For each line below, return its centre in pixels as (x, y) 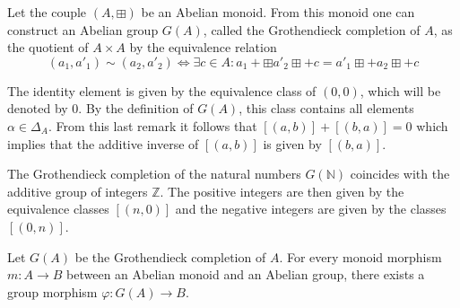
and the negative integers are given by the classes (311, 209)
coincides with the (400, 174)
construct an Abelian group (83, 29)
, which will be (400, 90)
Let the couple (47, 12)
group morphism (52, 291)
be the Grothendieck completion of (170, 256)
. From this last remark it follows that (152, 125)
